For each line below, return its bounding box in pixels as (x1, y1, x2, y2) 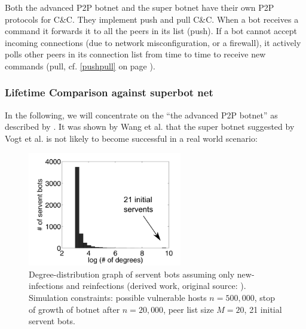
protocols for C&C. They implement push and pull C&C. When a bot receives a (5, 13, 299, 25)
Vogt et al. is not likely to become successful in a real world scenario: (5, 132, 258, 144)
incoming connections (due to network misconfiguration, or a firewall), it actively (5, 36, 301, 48)
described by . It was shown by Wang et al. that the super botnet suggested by (5, 120, 295, 133)
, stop (254, 291, 275, 303)
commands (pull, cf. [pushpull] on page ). (5, 59, 155, 72)
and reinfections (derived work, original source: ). (66, 279, 246, 292)
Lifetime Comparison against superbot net (5, 85, 213, 100)
